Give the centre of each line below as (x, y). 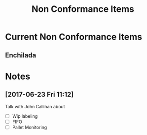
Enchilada (21, 55)
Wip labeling (25, 116)
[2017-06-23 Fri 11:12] (39, 95)
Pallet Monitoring (30, 127)
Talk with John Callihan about (35, 106)
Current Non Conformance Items (73, 37)
